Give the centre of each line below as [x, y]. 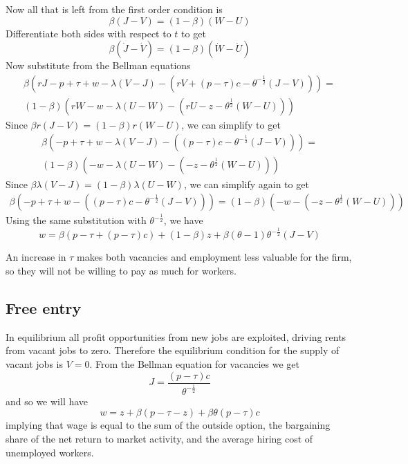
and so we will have [47, 401]
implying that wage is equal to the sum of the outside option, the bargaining [168, 425]
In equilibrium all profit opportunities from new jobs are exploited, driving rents [176, 336]
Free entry [44, 308]
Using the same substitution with [76, 220]
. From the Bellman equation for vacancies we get [194, 364]
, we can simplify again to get [246, 184]
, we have [183, 220]
